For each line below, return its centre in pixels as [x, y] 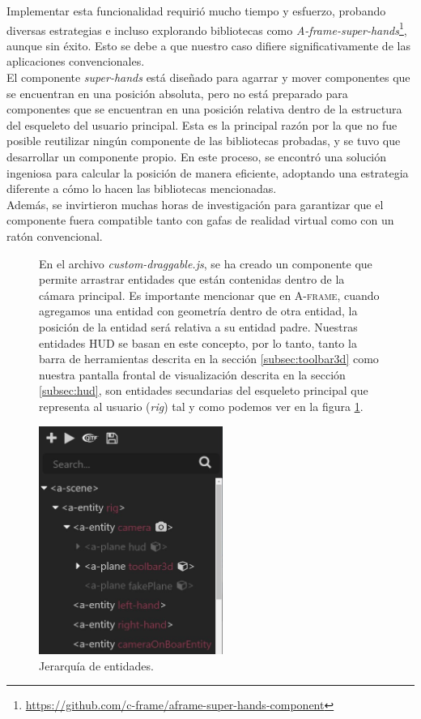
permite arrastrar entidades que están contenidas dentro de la [192, 279]
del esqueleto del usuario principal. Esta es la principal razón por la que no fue [202, 124]
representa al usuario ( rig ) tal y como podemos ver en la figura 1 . [201, 406]
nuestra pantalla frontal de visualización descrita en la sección [192, 374]
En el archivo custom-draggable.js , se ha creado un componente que [206, 263]
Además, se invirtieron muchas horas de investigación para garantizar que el [195, 204]
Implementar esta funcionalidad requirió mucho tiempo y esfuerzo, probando [196, 11]
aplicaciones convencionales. [76, 61]
